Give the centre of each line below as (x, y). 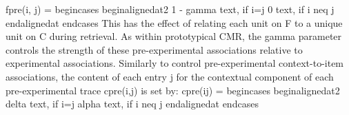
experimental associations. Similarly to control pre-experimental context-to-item (175, 63)
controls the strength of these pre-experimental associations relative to (154, 49)
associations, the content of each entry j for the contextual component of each (170, 76)
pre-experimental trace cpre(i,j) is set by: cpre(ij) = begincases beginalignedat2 (173, 90)
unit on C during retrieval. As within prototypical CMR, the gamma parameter (174, 36)
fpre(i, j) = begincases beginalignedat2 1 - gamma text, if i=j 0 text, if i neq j (170, 9)
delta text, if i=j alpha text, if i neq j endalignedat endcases (132, 104)
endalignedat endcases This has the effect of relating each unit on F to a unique (174, 22)
